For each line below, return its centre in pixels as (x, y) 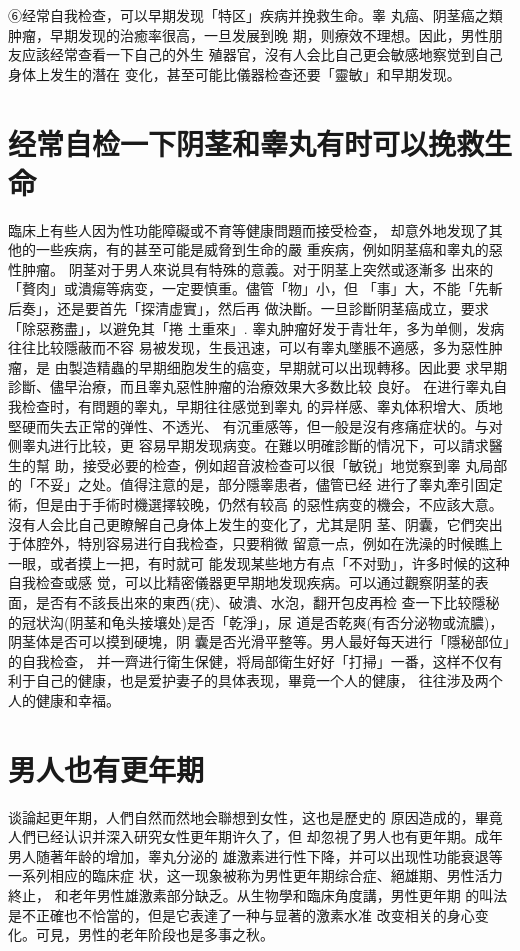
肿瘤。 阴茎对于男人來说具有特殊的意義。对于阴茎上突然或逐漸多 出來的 (257, 268)
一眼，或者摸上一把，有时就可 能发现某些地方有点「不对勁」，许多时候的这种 (259, 562)
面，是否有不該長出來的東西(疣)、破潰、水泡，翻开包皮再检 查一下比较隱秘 (254, 601)
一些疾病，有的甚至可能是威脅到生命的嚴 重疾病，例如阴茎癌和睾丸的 (262, 249)
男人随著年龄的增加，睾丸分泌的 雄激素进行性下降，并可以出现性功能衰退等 (255, 855)
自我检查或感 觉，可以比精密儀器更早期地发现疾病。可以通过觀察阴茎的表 (248, 582)
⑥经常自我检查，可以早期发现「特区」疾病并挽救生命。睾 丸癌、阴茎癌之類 (255, 15)
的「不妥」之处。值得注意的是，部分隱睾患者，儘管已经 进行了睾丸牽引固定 (255, 484)
